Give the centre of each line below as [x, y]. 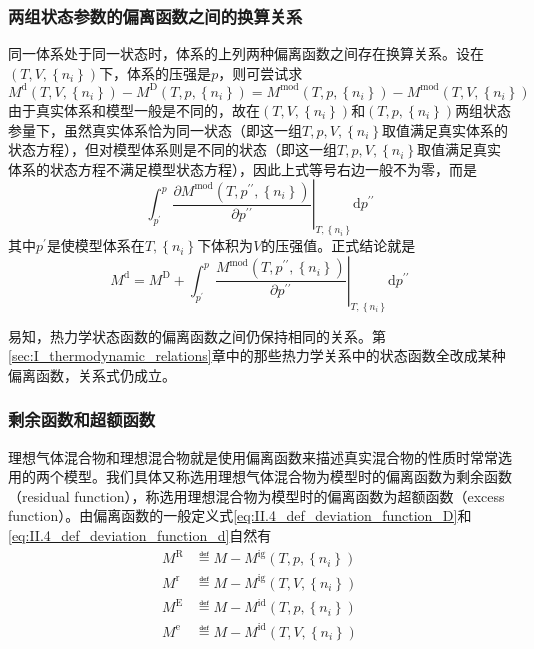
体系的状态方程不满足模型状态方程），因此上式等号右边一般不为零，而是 [242, 168]
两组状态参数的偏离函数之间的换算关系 [155, 15]
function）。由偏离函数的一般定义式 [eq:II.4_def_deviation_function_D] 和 [240, 515]
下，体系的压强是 [155, 72]
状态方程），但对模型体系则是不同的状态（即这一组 [172, 149]
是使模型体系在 [95, 245]
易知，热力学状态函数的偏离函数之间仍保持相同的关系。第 [197, 335]
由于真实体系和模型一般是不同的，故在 [134, 109]
